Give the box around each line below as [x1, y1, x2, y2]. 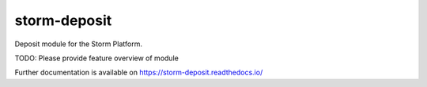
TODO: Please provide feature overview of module [14, 53, 179, 63]
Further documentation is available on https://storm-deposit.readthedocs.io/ [14, 67, 263, 78]
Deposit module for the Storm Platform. [14, 39, 142, 49]
